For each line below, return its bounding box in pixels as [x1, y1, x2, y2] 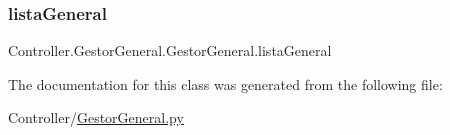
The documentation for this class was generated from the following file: [8, 73, 443, 94]
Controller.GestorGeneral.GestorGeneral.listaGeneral [8, 40, 332, 61]
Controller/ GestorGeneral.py [8, 107, 184, 128]
